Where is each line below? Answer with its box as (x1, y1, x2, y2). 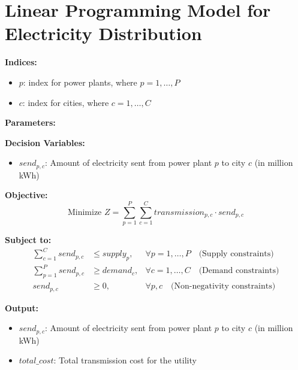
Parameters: (5, 116, 56, 129)
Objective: (5, 189, 48, 201)
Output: (5, 301, 38, 314)
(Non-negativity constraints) (171, 282, 276, 291)
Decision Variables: (5, 136, 85, 148)
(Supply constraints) (198, 250, 274, 259)
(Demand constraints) (198, 266, 279, 275)
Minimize (67, 208, 102, 217)
